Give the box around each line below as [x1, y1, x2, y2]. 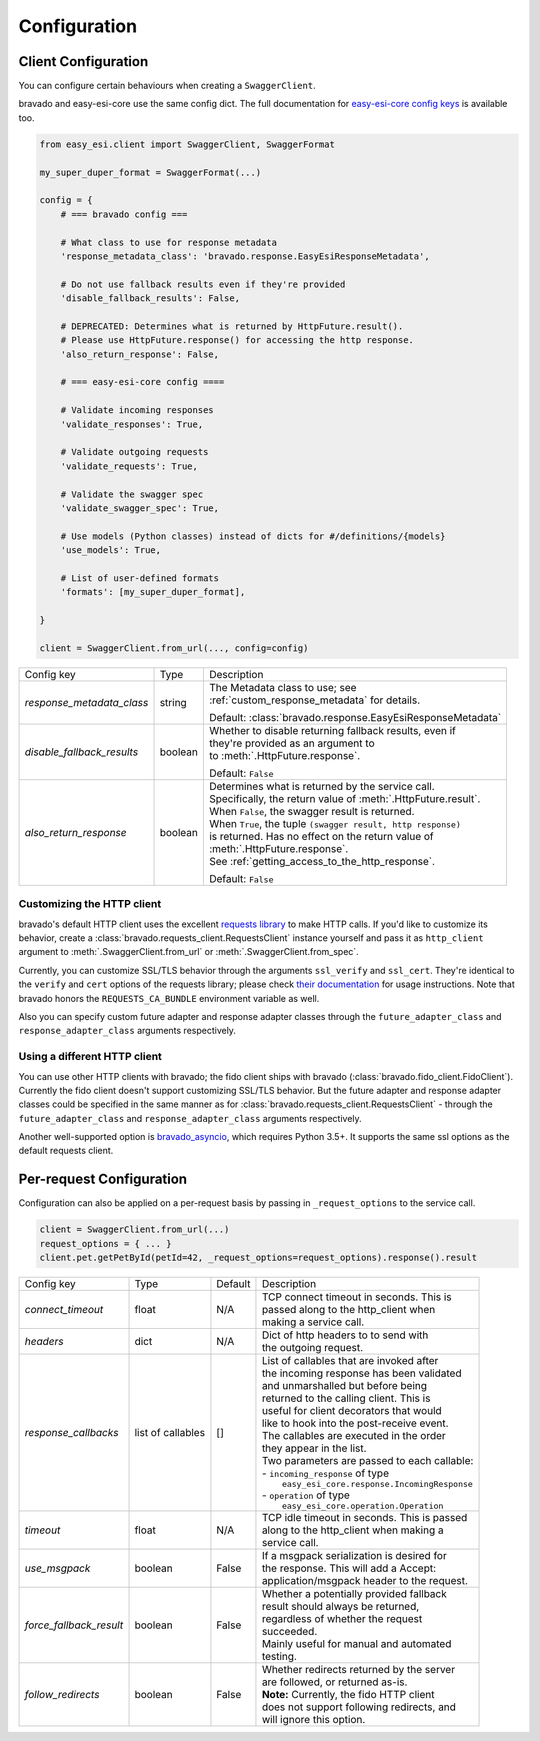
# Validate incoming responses [60, 405, 214, 416]
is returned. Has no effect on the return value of [208, 829, 434, 843]
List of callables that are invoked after [261, 1354, 439, 1368]
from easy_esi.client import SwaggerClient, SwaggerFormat [39, 138, 335, 150]
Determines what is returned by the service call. [208, 779, 435, 793]
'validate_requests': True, [60, 460, 199, 472]
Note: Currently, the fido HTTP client [261, 1688, 435, 1702]
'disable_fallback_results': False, [60, 293, 240, 304]
